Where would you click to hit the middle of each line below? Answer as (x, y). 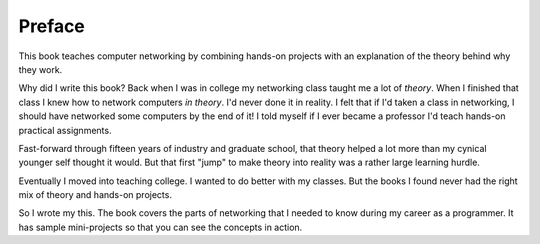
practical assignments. (65, 130)
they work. (40, 69)
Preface (51, 26)
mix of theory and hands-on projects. (95, 195)
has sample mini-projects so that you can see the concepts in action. (160, 227)
